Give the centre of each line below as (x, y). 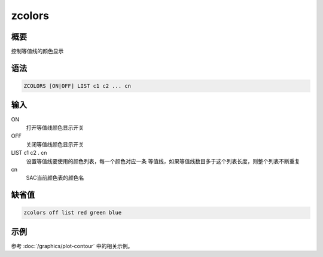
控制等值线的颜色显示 (37, 51)
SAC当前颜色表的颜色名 (55, 178)
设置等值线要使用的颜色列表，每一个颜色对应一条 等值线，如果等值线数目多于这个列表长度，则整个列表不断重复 (163, 161)
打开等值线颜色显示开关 (55, 127)
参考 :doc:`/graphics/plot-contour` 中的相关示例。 (72, 246)
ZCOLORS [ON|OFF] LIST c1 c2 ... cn (77, 86)
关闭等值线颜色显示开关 (55, 144)
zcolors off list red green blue (73, 213)
